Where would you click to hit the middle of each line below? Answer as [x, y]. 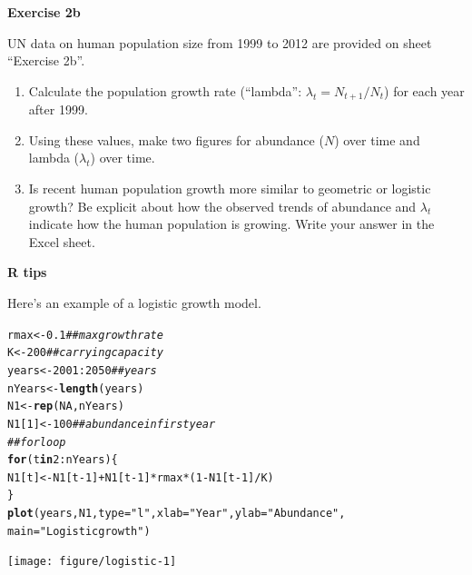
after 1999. [58, 109]
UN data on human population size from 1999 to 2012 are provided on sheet [220, 42]
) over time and [377, 139]
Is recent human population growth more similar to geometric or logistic [230, 188]
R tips [27, 272]
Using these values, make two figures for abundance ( [176, 139]
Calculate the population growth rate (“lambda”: [165, 90]
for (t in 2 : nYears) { [63, 460]
